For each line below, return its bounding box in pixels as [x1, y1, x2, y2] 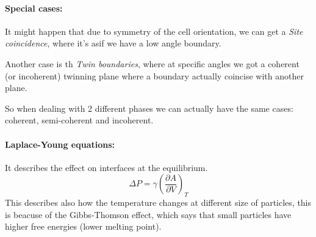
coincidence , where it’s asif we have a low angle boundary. [5, 37, 221, 49]
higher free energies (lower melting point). [5, 220, 162, 233]
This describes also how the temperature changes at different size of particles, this [5, 196, 312, 209]
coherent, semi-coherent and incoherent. [5, 114, 154, 126]
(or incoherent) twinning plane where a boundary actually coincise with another [5, 69, 304, 82]
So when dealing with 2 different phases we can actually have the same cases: [5, 101, 293, 114]
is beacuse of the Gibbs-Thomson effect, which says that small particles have [5, 208, 292, 221]
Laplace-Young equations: [5, 137, 115, 150]
